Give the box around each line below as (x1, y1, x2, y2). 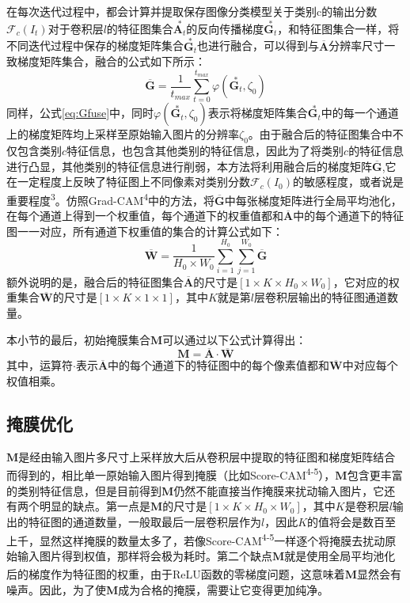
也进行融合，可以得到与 (196, 37, 319, 54)
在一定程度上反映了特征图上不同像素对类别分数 (6, 173, 250, 190)
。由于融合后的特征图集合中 (248, 126, 393, 142)
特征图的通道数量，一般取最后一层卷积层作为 (28, 513, 261, 529)
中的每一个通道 (321, 104, 399, 121)
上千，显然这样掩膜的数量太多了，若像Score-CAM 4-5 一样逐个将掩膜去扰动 (6, 529, 385, 548)
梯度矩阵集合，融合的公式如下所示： (17, 53, 206, 70)
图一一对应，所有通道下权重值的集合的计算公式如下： (6, 222, 283, 239)
